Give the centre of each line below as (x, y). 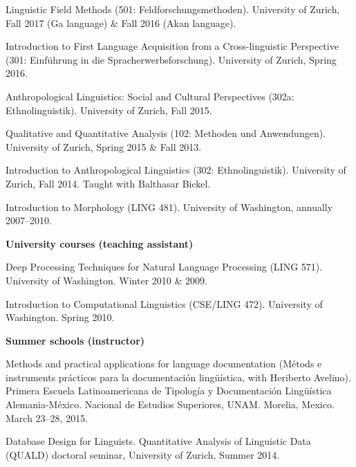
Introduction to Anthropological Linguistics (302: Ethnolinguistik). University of (176, 170)
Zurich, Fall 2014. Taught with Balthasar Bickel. (108, 183)
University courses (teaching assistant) (100, 243)
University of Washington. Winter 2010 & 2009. (106, 280)
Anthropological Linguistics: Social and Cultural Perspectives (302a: (150, 96)
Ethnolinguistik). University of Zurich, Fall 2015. (109, 110)
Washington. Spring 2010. (60, 317)
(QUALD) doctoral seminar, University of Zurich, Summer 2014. (143, 454)
